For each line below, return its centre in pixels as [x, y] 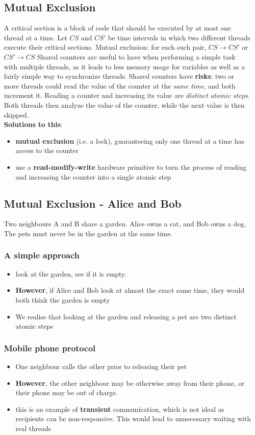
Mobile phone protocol [50, 348]
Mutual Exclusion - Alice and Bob [93, 203]
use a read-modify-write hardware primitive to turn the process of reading [131, 167]
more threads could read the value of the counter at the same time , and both [120, 85]
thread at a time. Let [36, 37]
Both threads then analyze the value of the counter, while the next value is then [124, 105]
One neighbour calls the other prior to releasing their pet [101, 366]
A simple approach [42, 255]
